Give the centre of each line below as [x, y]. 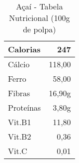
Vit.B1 [20, 122]
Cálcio [19, 64]
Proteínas [25, 107]
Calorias [24, 49]
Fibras [19, 93]
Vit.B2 [20, 136]
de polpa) [39, 29]
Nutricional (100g [39, 18]
